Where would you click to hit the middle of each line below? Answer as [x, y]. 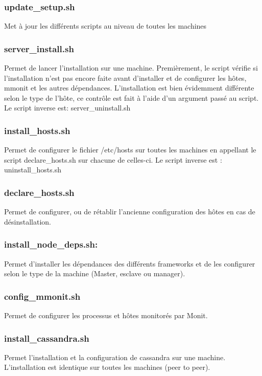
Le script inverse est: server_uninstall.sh [67, 108]
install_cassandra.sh [47, 338]
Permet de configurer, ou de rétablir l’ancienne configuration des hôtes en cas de [130, 212]
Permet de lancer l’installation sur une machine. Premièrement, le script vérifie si [131, 68]
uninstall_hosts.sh [33, 170]
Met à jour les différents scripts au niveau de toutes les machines [105, 26]
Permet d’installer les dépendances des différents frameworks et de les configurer [130, 263]
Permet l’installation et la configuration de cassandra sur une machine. [115, 357]
